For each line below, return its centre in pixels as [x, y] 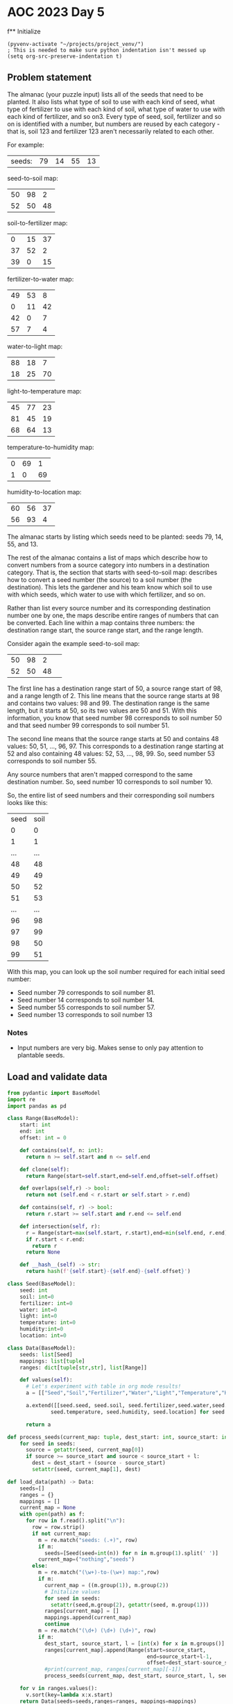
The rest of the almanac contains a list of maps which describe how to [107, 558]
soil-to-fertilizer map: [37, 222]
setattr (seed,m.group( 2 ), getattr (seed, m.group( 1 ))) [130, 1605]
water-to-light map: [35, 346]
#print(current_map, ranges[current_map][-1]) [113, 1669]
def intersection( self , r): [60, 1226]
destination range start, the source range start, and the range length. [105, 630]
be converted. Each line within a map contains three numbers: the [101, 622]
